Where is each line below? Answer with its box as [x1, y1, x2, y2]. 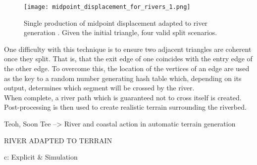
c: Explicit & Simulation [4, 152, 78, 162]
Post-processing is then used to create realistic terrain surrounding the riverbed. [4, 102, 247, 112]
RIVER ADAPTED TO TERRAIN [4, 135, 112, 145]
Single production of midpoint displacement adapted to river [24, 17, 207, 28]
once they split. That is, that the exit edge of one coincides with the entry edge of [4, 53, 253, 64]
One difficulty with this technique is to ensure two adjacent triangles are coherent [4, 43, 252, 54]
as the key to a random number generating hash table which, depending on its [4, 73, 242, 83]
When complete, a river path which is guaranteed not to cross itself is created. [4, 92, 242, 102]
